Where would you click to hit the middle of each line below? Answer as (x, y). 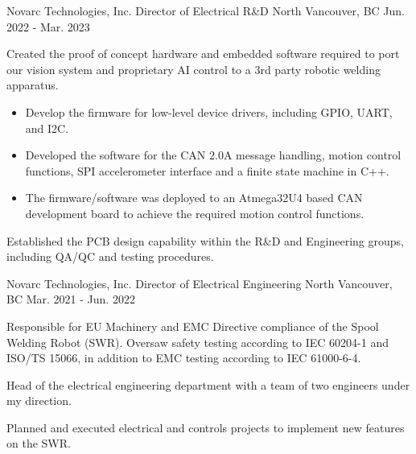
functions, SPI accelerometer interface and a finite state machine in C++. (207, 170)
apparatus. (33, 85)
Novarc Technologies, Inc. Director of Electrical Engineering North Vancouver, (200, 283)
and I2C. (47, 128)
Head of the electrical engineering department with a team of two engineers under (208, 384)
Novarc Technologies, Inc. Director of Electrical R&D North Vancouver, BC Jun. (206, 10)
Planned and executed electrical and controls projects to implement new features (206, 427)
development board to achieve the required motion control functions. (195, 213)
